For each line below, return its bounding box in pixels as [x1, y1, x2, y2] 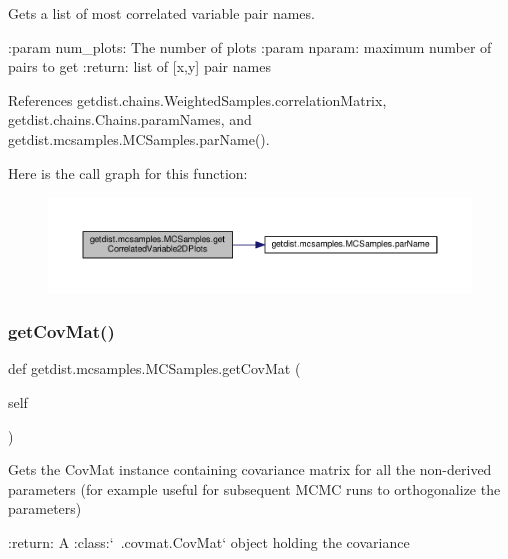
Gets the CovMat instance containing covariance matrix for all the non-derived [8, 459, 492, 480]
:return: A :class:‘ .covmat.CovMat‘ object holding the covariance [8, 532, 410, 553]
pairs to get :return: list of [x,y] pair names [8, 56, 271, 77]
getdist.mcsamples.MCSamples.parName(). [8, 128, 270, 149]
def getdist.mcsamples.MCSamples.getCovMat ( [8, 358, 301, 379]
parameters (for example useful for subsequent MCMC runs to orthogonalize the [8, 478, 501, 499]
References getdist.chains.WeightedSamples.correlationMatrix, [8, 89, 387, 110]
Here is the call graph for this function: [8, 162, 248, 183]
